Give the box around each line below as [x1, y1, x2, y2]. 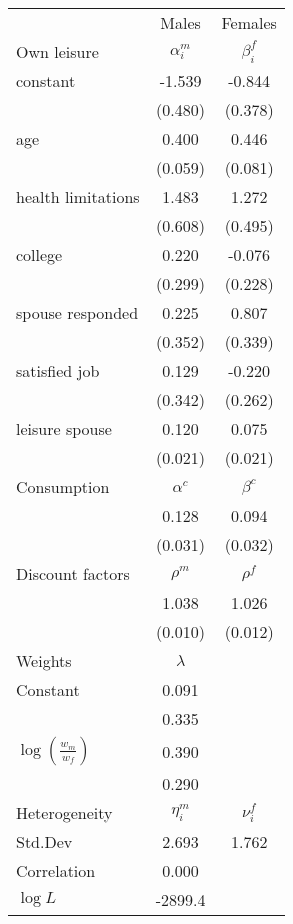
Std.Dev [16, 830, 73, 853]
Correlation [16, 859, 96, 882]
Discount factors [16, 562, 130, 585]
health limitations [16, 185, 140, 208]
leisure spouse [16, 417, 112, 440]
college [16, 243, 63, 266]
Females [221, 11, 277, 34]
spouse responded [16, 301, 139, 324]
